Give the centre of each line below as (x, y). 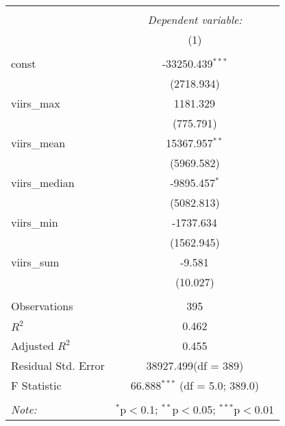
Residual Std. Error (58, 365)
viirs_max (36, 103)
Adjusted (33, 346)
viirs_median (43, 183)
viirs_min (35, 222)
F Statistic (36, 385)
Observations (42, 306)
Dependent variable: (195, 20)
